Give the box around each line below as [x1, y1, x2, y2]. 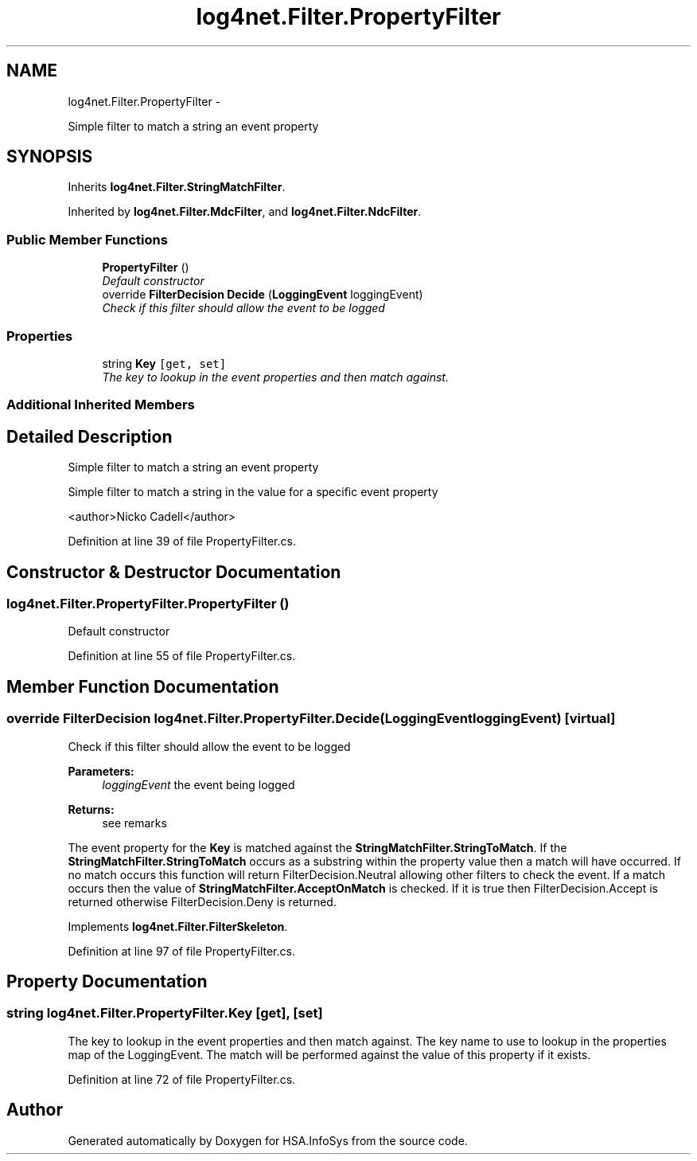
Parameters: [68, 764, 134, 778]
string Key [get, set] [102, 356, 227, 370]
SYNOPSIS [6, 147, 93, 167]
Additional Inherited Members [6, 397, 195, 413]
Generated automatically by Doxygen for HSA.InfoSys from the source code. [68, 1133, 468, 1147]
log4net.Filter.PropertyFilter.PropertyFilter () [6, 596, 290, 612]
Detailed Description [6, 426, 173, 447]
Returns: [68, 802, 115, 816]
